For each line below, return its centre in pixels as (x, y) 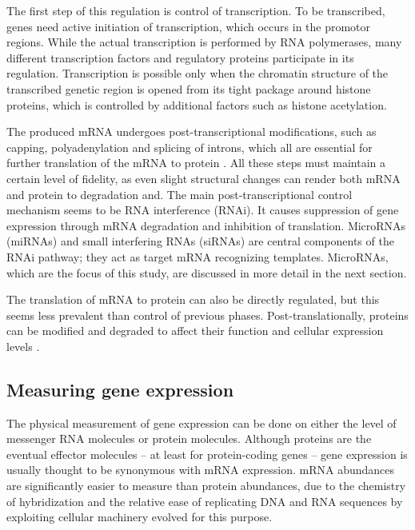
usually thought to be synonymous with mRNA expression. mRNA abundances (201, 470)
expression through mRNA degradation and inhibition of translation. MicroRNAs (206, 225)
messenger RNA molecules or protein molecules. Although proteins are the (189, 438)
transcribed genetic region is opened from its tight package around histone (189, 88)
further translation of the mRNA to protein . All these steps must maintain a (196, 163)
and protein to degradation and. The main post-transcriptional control (180, 194)
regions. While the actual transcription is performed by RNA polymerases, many (204, 42)
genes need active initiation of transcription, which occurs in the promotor (189, 26)
